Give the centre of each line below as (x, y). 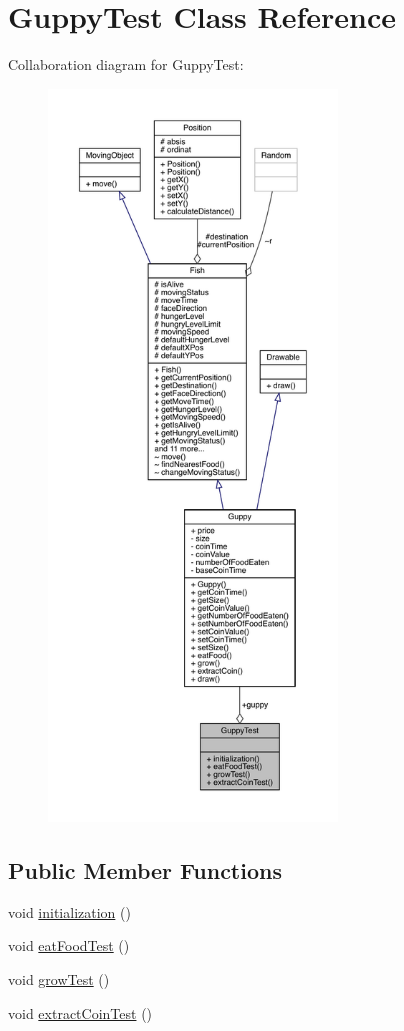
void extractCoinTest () (80, 1012)
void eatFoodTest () (69, 945)
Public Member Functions (145, 870)
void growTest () (59, 979)
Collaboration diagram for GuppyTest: (126, 64)
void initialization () (69, 911)
